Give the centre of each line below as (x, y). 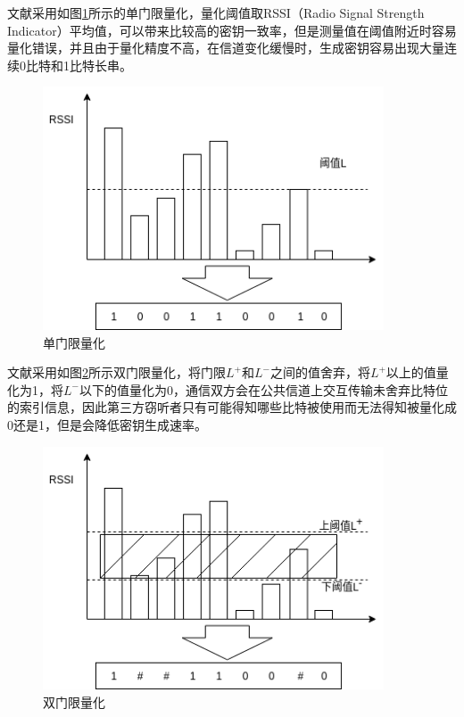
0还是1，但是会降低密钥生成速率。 (107, 425)
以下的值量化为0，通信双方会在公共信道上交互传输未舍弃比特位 (263, 389)
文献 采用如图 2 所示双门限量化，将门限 (116, 372)
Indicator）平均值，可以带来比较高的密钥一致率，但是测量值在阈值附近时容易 (232, 30)
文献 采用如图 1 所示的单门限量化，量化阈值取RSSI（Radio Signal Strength (216, 12)
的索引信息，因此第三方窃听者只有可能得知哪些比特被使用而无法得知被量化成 (232, 407)
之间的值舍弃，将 (320, 372)
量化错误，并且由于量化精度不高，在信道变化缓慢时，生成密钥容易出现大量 (226, 48)
